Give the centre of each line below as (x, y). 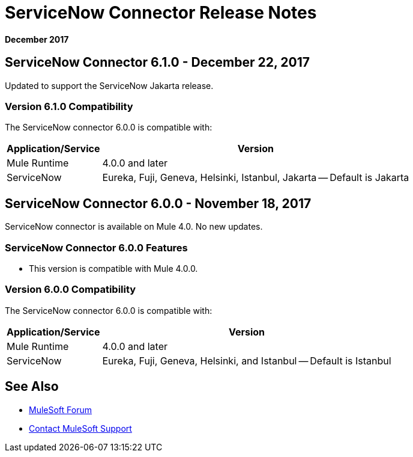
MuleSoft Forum (60, 409)
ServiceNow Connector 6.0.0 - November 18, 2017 (158, 203)
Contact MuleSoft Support (80, 428)
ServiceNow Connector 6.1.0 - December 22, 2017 (157, 63)
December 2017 (37, 39)
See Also (32, 387)
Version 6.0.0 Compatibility (71, 290)
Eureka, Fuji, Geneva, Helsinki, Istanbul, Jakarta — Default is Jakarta (256, 178)
